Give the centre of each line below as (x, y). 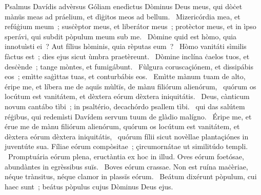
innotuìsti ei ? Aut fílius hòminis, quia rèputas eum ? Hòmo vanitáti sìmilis (126, 46)
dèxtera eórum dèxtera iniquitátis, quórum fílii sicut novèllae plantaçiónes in (127, 136)
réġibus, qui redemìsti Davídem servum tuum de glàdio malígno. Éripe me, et (128, 116)
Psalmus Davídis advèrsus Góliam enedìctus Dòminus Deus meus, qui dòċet (124, 6)
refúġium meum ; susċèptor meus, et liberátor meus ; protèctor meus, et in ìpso (130, 26)
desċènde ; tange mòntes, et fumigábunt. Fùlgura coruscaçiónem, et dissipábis (129, 66)
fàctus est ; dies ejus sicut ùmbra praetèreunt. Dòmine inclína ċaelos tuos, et (127, 56)
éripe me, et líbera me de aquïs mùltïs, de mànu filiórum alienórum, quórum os (130, 86)
